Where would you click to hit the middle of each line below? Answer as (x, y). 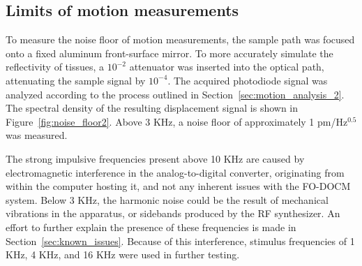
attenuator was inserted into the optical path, (227, 67)
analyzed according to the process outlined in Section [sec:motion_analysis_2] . (175, 94)
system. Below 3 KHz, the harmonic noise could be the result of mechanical (167, 199)
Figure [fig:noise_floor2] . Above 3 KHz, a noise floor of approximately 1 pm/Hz (177, 121)
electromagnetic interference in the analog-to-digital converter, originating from (175, 172)
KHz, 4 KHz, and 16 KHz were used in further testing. (123, 254)
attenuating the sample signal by (76, 80)
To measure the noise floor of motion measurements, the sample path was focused (180, 39)
